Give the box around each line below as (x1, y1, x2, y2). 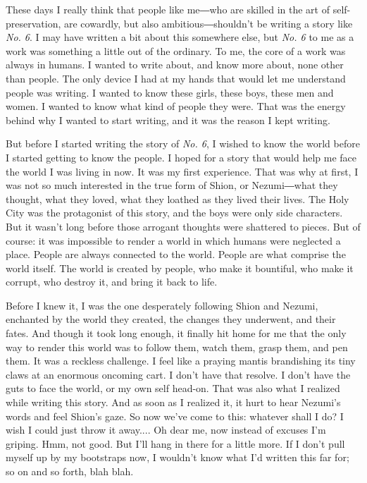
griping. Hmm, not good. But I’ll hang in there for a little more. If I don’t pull (6, 436, 345, 451)
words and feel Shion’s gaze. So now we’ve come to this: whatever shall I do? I (6, 408, 344, 423)
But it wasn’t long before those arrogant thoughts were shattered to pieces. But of (6, 219, 361, 233)
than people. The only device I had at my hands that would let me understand (6, 71, 346, 85)
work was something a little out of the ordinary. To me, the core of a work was (6, 43, 346, 58)
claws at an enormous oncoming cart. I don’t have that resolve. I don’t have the (6, 367, 351, 381)
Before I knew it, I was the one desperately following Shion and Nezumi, (6, 298, 318, 312)
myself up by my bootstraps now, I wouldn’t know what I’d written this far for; (6, 450, 349, 465)
